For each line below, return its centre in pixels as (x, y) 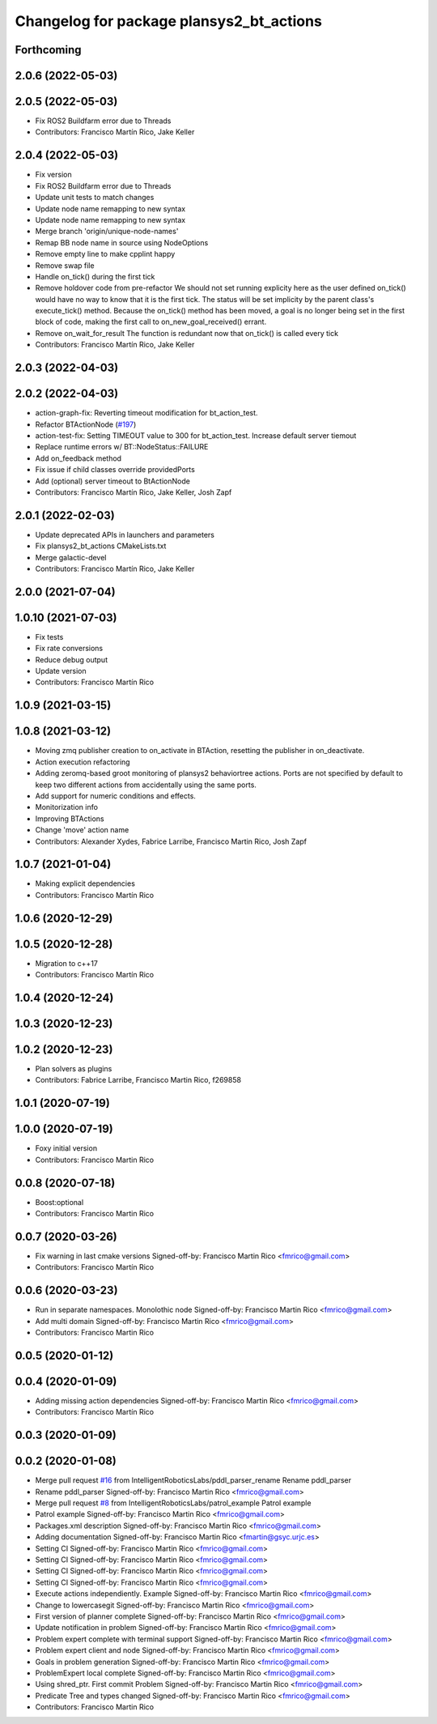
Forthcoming (48, 50)
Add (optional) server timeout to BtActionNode (112, 481)
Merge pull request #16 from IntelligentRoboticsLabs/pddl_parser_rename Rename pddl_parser (193, 1480)
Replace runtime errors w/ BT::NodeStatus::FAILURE (122, 447)
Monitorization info (67, 807)
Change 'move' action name (82, 830)
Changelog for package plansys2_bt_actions (169, 21)
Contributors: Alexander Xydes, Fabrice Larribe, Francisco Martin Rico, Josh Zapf (171, 841)
